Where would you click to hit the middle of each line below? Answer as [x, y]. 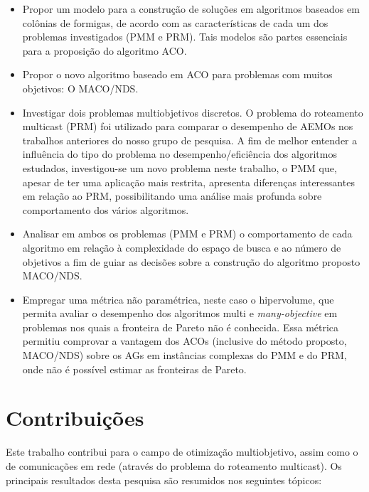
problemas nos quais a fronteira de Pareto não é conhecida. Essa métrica [181, 327]
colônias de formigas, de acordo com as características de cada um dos [175, 22]
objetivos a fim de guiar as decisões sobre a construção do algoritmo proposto [191, 261]
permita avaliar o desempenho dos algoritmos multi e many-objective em [180, 313]
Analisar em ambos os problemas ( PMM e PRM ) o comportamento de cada [187, 234]
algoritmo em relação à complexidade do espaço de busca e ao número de [182, 247]
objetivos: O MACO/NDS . [80, 88]
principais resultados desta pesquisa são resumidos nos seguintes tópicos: [164, 480]
